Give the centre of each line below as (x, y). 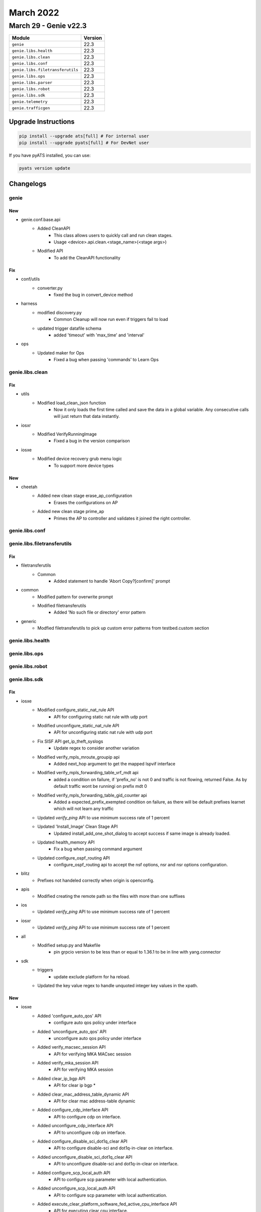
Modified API (50, 251)
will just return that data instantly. (87, 416)
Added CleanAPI (54, 228)
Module (21, 38)
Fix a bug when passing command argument (98, 849)
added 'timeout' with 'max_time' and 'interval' (99, 335)
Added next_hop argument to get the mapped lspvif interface (115, 764)
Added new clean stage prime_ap (71, 511)
